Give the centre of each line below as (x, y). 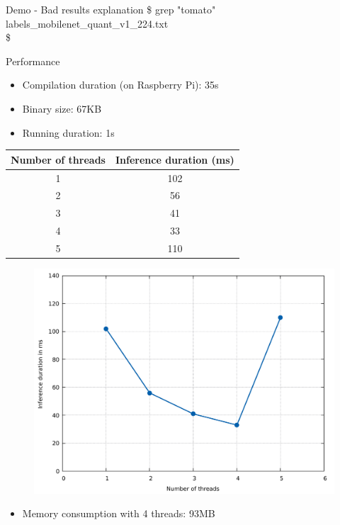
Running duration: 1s (68, 132)
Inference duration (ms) (175, 159)
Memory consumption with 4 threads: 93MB (119, 513)
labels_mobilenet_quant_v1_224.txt (87, 23)
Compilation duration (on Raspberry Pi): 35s (120, 85)
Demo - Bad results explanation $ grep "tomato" (111, 9)
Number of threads (58, 159)
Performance (33, 61)
